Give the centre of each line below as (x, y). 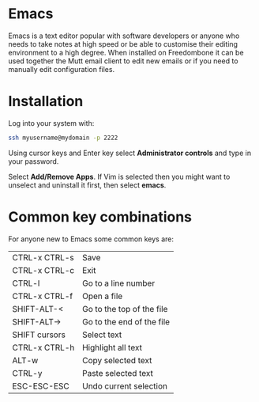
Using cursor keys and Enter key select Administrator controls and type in (129, 153)
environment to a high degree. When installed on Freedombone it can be (126, 52)
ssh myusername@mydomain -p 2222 (63, 138)
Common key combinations (100, 216)
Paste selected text (118, 373)
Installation (46, 102)
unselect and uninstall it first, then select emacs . (87, 185)
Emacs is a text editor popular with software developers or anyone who (124, 36)
